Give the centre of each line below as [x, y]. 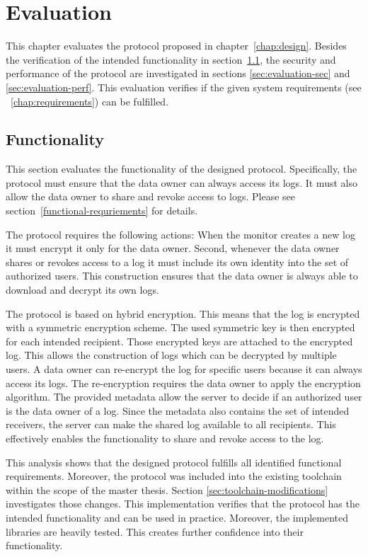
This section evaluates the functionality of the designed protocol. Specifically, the [182, 169]
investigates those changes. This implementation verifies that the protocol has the [183, 504]
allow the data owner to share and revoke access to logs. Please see [151, 196]
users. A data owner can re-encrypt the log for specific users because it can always [184, 369]
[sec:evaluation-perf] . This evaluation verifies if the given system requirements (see [184, 87]
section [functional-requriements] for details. [102, 211]
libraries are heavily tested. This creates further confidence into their [155, 531]
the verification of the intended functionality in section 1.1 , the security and [171, 59]
